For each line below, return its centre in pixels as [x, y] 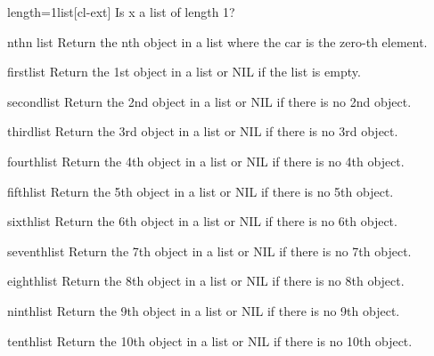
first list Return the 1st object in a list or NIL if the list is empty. [184, 72]
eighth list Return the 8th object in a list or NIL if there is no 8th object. [206, 281]
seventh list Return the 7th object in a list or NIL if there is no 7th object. [209, 251]
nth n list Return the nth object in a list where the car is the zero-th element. [217, 41]
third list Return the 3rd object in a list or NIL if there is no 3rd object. [203, 131]
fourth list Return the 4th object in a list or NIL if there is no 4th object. [206, 161]
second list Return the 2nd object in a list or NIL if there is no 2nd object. [209, 101]
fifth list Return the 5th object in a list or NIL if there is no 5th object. [201, 191]
